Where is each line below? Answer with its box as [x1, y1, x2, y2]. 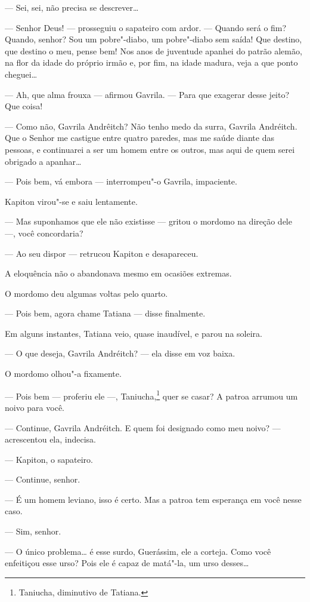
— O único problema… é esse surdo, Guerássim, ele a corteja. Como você [5, 545, 271, 557]
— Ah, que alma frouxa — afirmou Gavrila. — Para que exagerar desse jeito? [5, 88, 290, 100]
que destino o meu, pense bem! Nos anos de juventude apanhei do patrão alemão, [5, 44, 302, 57]
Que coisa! [5, 100, 43, 112]
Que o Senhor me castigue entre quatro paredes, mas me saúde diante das [5, 131, 274, 144]
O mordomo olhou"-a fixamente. [5, 367, 122, 380]
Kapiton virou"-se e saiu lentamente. [5, 195, 138, 207]
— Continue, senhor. [5, 473, 80, 486]
